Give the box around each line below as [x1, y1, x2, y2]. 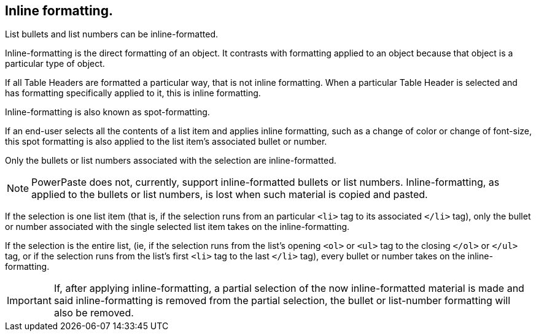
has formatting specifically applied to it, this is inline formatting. [5, 88, 261, 99]
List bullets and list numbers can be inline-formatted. [5, 29, 219, 40]
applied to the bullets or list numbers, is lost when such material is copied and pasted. [31, 188, 428, 201]
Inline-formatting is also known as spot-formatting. [5, 107, 210, 118]
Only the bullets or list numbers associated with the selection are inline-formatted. [5, 155, 336, 166]
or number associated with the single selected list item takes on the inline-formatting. [5, 221, 350, 232]
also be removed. [53, 307, 134, 319]
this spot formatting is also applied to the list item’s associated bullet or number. [5, 136, 327, 147]
